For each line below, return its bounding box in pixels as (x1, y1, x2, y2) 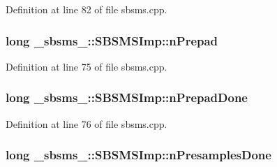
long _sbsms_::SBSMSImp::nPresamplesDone (6, 146, 271, 164)
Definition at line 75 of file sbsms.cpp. (6, 59, 167, 73)
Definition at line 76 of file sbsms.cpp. (6, 116, 167, 131)
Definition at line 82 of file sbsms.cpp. (6, 2, 167, 16)
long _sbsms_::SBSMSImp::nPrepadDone (6, 89, 248, 106)
